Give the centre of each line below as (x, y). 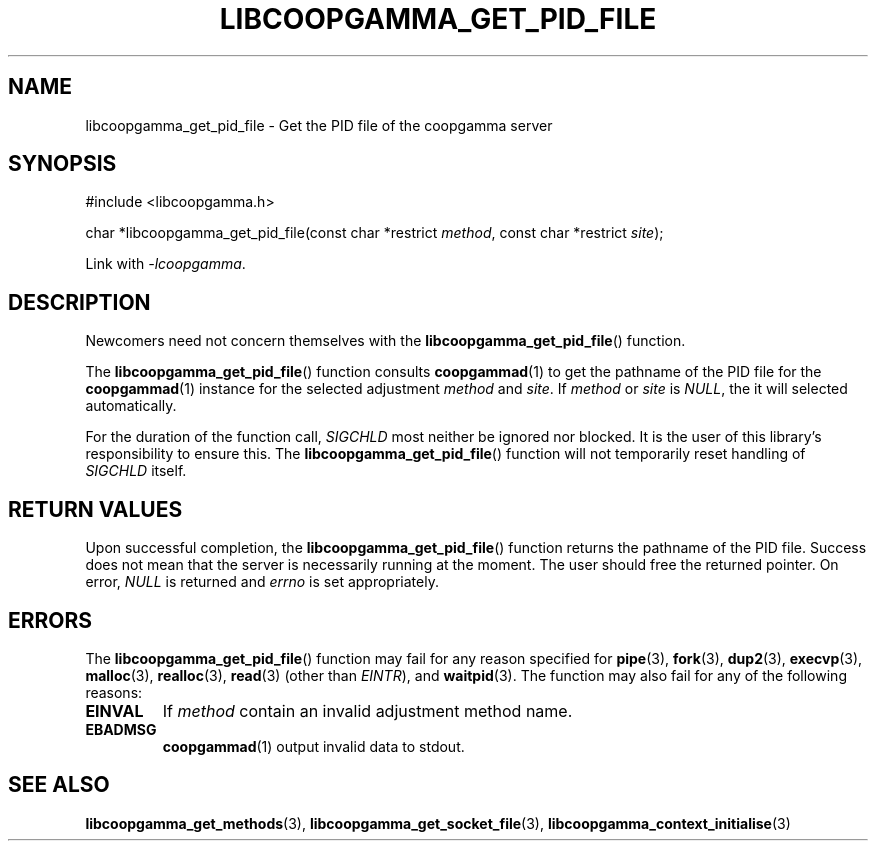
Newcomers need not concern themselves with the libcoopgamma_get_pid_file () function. (385, 341)
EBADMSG (121, 729)
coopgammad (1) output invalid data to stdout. (313, 746)
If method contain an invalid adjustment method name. (367, 710)
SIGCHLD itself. (136, 471)
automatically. (131, 406)
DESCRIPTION (79, 302)
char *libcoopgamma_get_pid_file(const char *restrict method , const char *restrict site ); (374, 233)
